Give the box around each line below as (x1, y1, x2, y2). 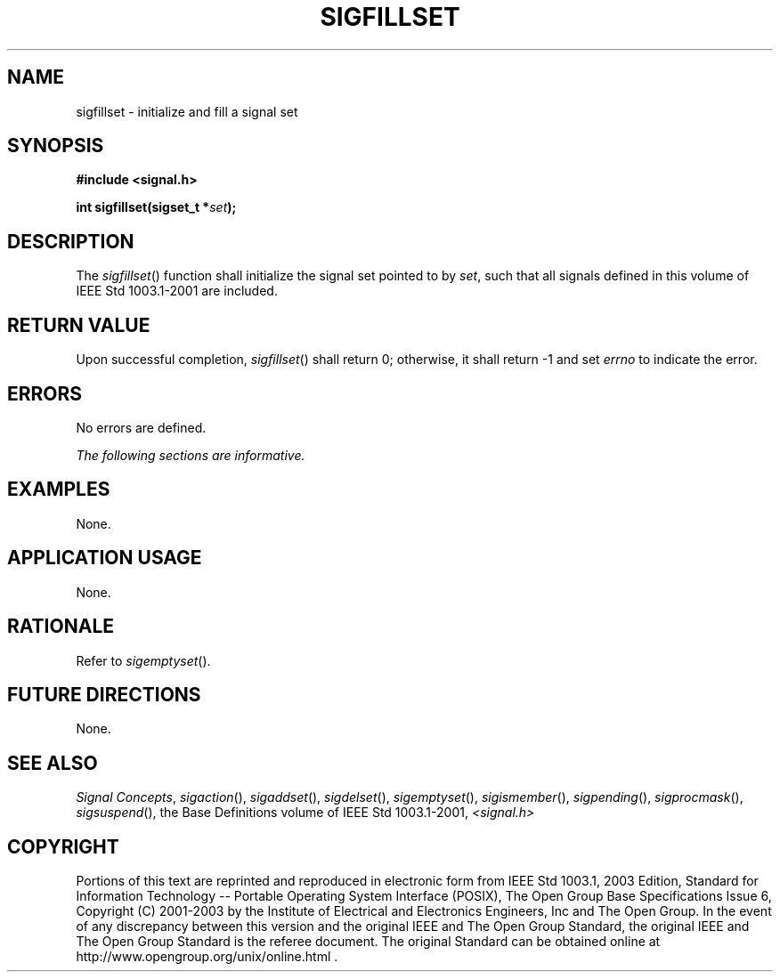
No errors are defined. (76, 419, 207, 435)
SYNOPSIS (7, 134, 104, 158)
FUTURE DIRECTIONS (7, 683, 201, 706)
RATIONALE (7, 615, 115, 638)
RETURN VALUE (7, 313, 150, 336)
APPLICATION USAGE (7, 546, 202, 570)
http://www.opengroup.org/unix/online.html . (76, 949, 338, 965)
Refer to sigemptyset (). (76, 652, 211, 668)
